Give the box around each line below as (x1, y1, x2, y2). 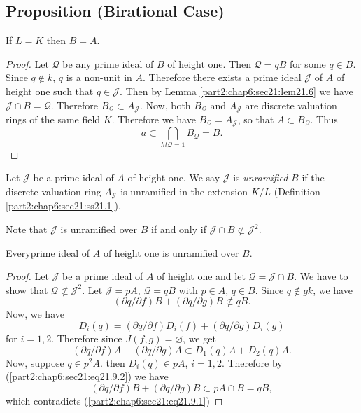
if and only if (151, 222, 206, 237)
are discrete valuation (245, 97, 337, 112)
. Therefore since (51, 331, 122, 346)
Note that (6, 222, 48, 237)
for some (289, 56, 326, 71)
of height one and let (157, 269, 246, 283)
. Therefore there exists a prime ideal (143, 70, 302, 85)
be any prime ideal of (62, 56, 154, 71)
